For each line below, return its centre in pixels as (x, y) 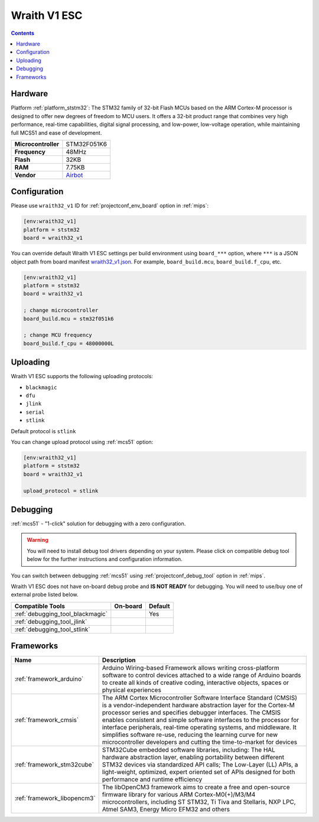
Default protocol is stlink (43, 431)
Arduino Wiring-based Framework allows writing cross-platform (191, 668)
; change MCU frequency (58, 335)
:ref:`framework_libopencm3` (55, 798)
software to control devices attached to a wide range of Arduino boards (201, 675)
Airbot (74, 175)
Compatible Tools (40, 606)
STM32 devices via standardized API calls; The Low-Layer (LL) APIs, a (200, 765)
